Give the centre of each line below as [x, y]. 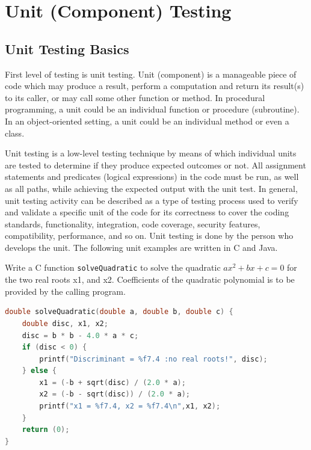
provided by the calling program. [65, 291]
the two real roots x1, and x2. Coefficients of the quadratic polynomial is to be [150, 279]
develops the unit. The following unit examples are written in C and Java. [141, 247]
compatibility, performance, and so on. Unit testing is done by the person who [149, 236]
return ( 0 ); [46, 430]
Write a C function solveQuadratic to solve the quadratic [113, 267]
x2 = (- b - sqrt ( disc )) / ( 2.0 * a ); [115, 394]
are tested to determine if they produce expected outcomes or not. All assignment [155, 165]
